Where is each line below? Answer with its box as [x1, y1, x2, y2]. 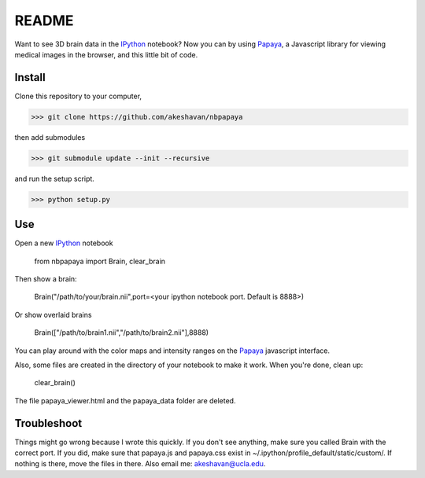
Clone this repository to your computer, [14, 91, 142, 101]
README [14, 12, 74, 29]
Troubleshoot [14, 417, 83, 430]
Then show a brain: [14, 274, 78, 284]
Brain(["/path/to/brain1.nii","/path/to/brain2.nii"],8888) [34, 328, 209, 337]
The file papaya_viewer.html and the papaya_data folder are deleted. [14, 395, 236, 405]
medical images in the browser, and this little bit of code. [14, 50, 198, 59]
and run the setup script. [14, 174, 94, 183]
